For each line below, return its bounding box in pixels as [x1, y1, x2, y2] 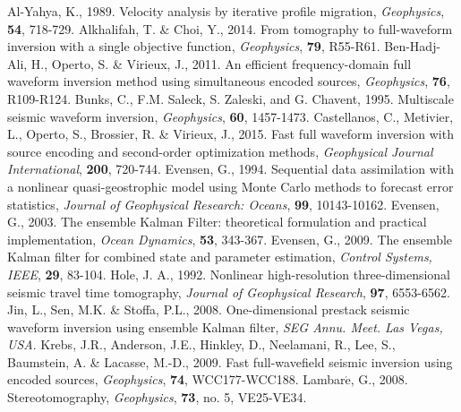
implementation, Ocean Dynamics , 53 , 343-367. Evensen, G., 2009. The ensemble [7, 229, 453, 248]
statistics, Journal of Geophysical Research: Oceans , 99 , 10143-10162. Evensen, [7, 194, 440, 213]
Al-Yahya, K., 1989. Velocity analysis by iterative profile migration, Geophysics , [7, 2, 445, 20]
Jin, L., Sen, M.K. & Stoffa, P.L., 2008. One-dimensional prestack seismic [7, 300, 410, 319]
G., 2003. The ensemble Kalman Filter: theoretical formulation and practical [7, 212, 427, 231]
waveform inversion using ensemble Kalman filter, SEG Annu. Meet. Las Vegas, [7, 317, 443, 336]
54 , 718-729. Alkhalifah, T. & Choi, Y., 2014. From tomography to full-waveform [7, 19, 453, 38]
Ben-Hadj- [384, 37, 441, 56]
